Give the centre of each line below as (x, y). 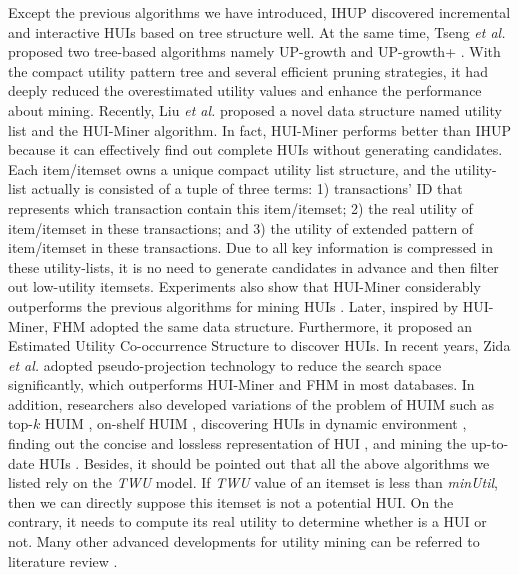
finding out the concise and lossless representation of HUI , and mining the (237, 443)
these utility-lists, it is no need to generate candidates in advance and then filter (253, 266)
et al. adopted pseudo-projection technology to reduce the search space (225, 364)
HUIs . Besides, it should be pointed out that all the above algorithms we (264, 462)
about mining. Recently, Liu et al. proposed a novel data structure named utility (255, 109)
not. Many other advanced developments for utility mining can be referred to (244, 541)
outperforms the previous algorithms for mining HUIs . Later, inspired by (233, 305)
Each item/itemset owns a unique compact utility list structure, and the (229, 168)
